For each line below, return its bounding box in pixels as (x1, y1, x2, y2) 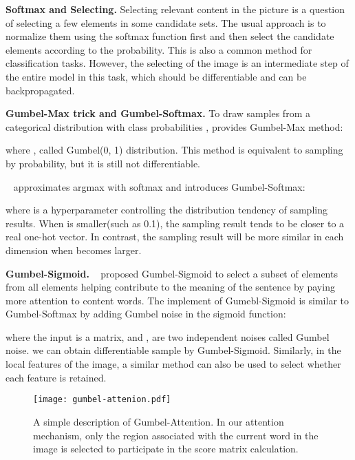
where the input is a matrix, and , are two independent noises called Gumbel (6, 329, 330, 344)
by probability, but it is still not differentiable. (6, 156, 201, 170)
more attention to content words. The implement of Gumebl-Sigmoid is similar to (6, 293, 349, 307)
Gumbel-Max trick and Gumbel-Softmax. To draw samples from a (6, 106, 310, 121)
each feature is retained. (6, 370, 107, 384)
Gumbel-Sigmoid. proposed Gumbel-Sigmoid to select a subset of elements (6, 266, 338, 280)
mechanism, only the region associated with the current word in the (33, 428, 319, 442)
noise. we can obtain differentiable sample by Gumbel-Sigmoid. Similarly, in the (6, 343, 341, 357)
